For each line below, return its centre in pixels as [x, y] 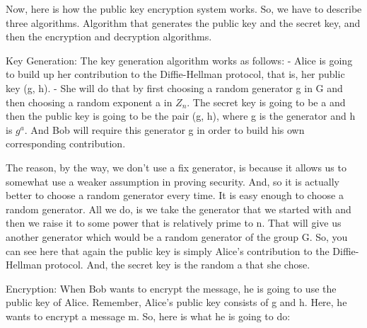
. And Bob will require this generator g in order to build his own [164, 129]
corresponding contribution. [66, 143]
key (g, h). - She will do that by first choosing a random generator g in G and [174, 87]
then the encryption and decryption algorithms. [109, 36]
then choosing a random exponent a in [89, 102]
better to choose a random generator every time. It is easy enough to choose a [175, 195]
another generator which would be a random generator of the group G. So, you [177, 236]
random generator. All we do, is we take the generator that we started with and [179, 209]
